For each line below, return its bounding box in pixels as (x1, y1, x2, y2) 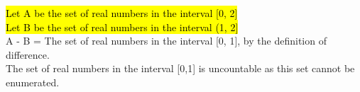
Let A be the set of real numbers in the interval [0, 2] (6, 6, 238, 20)
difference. (6, 47, 50, 62)
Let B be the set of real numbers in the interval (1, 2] (6, 19, 239, 34)
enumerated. (6, 74, 60, 89)
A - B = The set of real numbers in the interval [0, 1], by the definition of (6, 33, 327, 48)
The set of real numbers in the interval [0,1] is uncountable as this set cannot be (6, 61, 355, 76)
